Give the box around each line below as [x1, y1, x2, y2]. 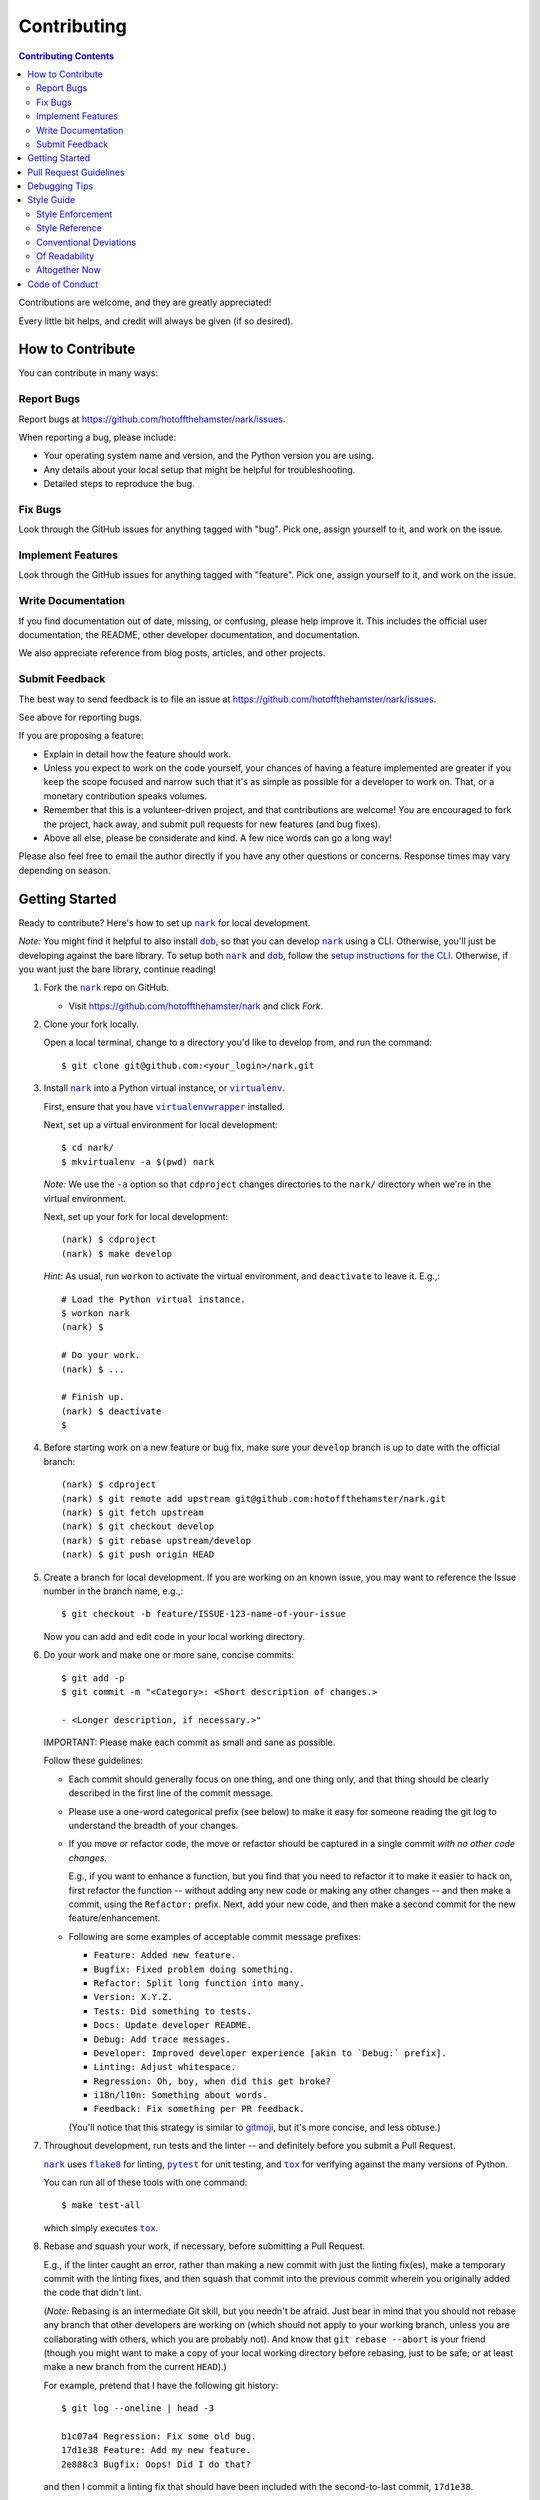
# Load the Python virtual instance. [61, 1293, 247, 1305]
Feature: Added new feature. [93, 1950, 237, 1961]
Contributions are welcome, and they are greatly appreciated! [18, 296, 272, 309]
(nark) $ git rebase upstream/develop [61, 1535, 252, 1546]
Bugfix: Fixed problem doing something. [93, 1963, 295, 1975]
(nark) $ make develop [61, 1248, 173, 1259]
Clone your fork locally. [43, 1018, 140, 1030]
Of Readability [36, 250, 95, 262]
